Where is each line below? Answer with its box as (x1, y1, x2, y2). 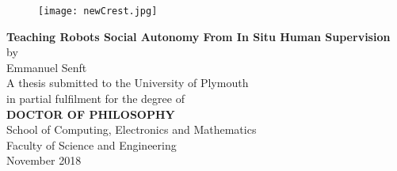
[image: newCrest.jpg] (38, 6, 158, 17)
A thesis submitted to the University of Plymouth (6, 74, 249, 91)
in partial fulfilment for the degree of (6, 90, 185, 107)
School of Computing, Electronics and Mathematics (6, 121, 257, 138)
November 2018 (6, 152, 82, 169)
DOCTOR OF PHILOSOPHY (6, 105, 175, 122)
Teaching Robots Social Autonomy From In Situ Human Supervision (6, 28, 391, 44)
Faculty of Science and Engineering (6, 136, 177, 153)
